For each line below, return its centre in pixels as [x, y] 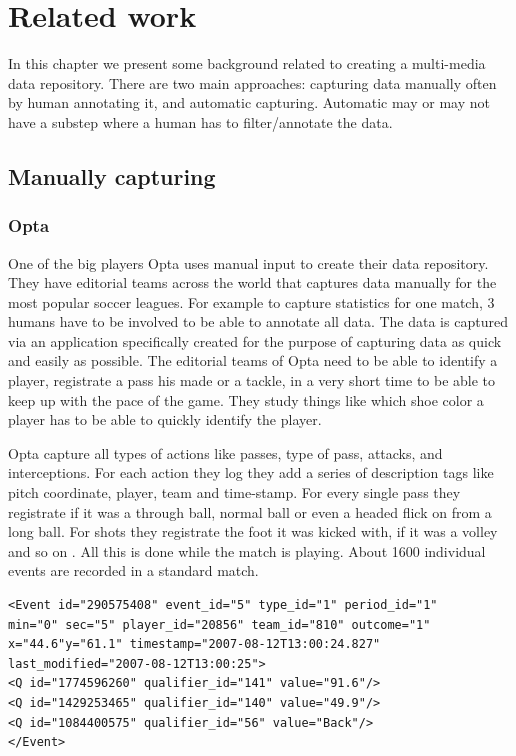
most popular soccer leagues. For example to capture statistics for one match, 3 [251, 301]
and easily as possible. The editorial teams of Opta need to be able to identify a [253, 360]
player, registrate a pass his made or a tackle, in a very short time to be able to [252, 380]
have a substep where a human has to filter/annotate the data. [200, 121]
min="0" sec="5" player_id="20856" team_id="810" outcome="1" [219, 624]
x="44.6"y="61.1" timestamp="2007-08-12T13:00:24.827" [194, 644]
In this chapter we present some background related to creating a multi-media [247, 63]
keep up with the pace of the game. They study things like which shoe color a [246, 399]
